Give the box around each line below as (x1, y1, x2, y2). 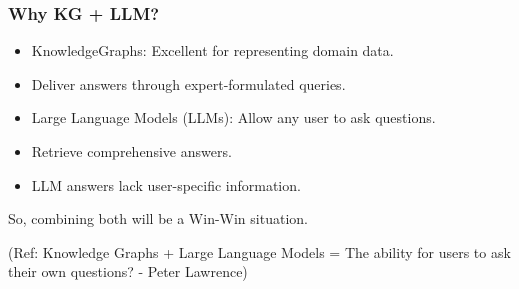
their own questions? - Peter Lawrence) (8, 261, 248, 282)
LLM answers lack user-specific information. (31, 174, 301, 195)
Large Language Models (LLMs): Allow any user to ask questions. (31, 107, 436, 128)
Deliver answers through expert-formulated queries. (31, 73, 346, 94)
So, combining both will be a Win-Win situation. (8, 208, 308, 229)
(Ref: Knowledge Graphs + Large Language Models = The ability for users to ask (8, 241, 511, 262)
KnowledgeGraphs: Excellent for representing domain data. (31, 40, 394, 61)
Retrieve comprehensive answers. (31, 141, 232, 161)
